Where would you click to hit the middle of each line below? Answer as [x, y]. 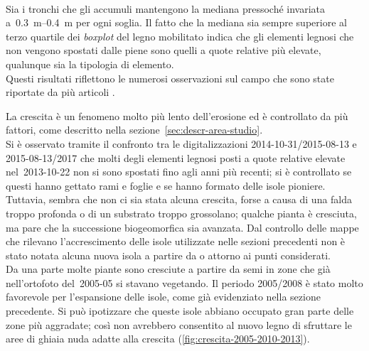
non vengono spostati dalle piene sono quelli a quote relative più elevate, [164, 50]
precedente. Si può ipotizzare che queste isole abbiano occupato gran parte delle [180, 311]
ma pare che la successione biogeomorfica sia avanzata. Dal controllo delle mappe [182, 227]
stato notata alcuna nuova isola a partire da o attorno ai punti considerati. [168, 255]
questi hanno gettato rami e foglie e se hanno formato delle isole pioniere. [166, 185]
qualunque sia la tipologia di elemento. [90, 64]
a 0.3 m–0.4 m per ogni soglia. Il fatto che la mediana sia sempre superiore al [176, 22]
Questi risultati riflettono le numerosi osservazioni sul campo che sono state [170, 78]
